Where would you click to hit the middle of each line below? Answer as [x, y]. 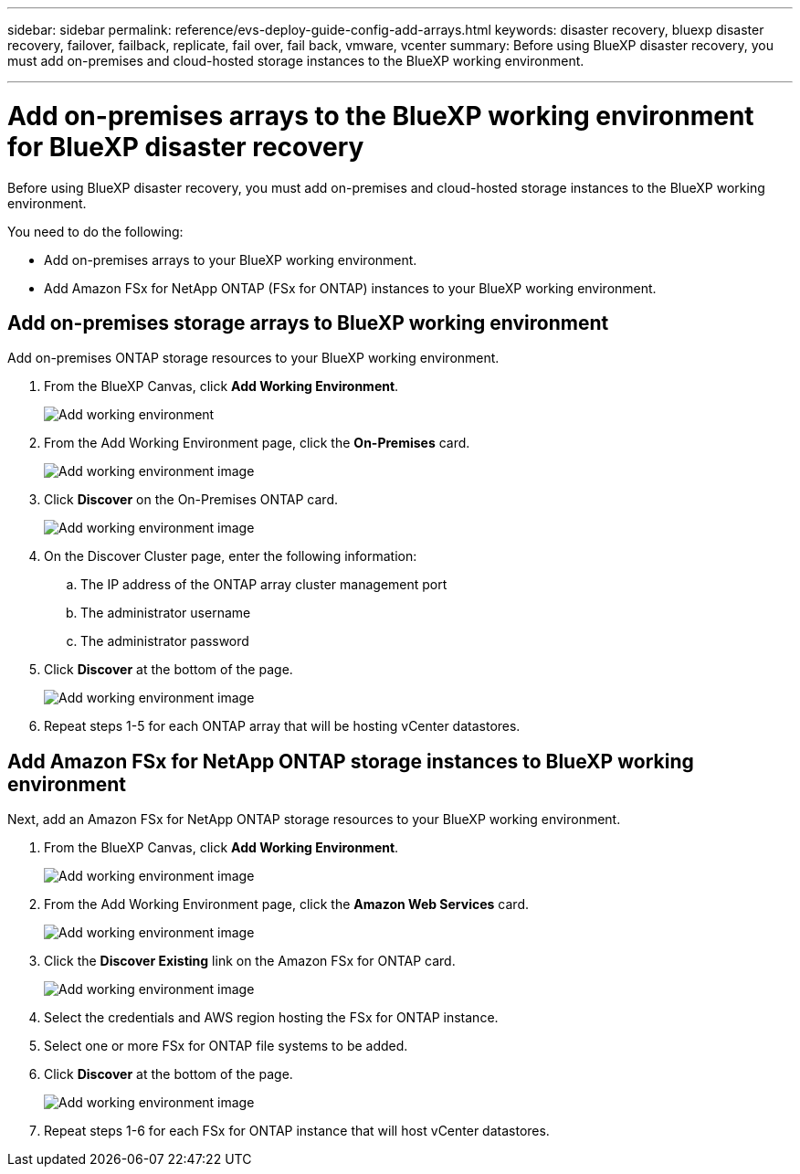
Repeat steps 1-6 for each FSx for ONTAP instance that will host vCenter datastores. [297, 1131]
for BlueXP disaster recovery [186, 147]
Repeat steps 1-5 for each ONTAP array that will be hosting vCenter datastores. [282, 726]
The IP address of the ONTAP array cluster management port [264, 585]
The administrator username [166, 613]
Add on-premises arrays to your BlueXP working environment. [231, 259]
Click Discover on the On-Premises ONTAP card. [191, 500]
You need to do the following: [95, 231]
